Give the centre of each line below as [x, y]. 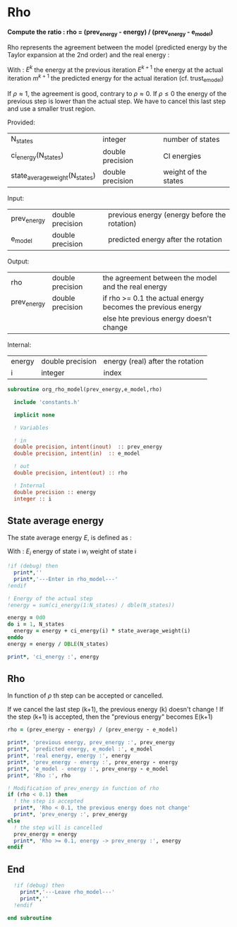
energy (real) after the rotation [154, 361]
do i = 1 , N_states [36, 624]
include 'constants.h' [47, 402]
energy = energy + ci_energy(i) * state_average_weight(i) [102, 631]
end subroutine [30, 918]
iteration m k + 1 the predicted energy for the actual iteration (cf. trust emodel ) [116, 78]
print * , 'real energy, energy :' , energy [69, 756]
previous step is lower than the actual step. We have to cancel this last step [117, 101]
